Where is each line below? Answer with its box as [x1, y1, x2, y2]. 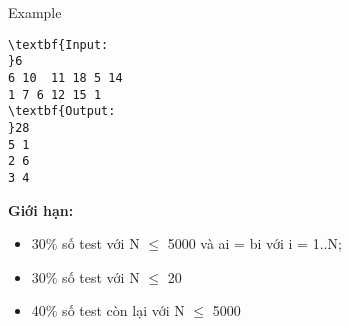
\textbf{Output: [8, 104, 116, 119]
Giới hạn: [8, 199, 74, 220]
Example [8, 2, 62, 22]
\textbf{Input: [8, 37, 109, 52]
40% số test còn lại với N [31, 300, 185, 321]
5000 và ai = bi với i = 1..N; [167, 233, 342, 254]
